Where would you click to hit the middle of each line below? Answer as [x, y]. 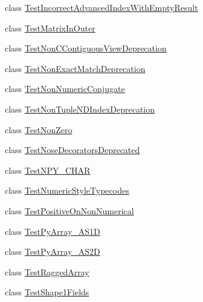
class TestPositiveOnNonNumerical [69, 210]
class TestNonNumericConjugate [65, 89]
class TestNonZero [39, 129]
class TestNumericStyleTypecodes [67, 190]
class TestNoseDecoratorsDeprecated [72, 150]
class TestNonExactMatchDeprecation [75, 68]
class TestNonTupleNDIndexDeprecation [80, 109]
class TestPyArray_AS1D [53, 231]
